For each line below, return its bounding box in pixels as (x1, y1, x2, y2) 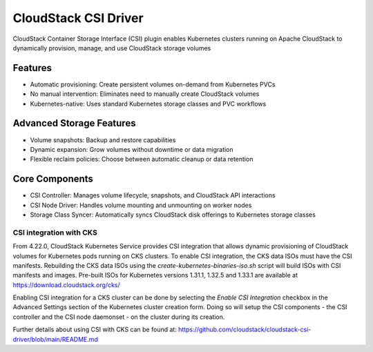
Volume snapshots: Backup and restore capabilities (30, 135, 176, 144)
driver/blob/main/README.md (12, 335, 98, 343)
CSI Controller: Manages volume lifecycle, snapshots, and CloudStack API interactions (30, 191, 276, 199)
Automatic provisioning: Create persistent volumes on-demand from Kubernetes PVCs (30, 80, 276, 88)
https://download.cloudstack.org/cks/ (12, 280, 120, 289)
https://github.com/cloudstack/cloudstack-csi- (178, 325, 312, 334)
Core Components (12, 173, 93, 185)
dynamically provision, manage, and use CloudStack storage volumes (12, 43, 211, 52)
